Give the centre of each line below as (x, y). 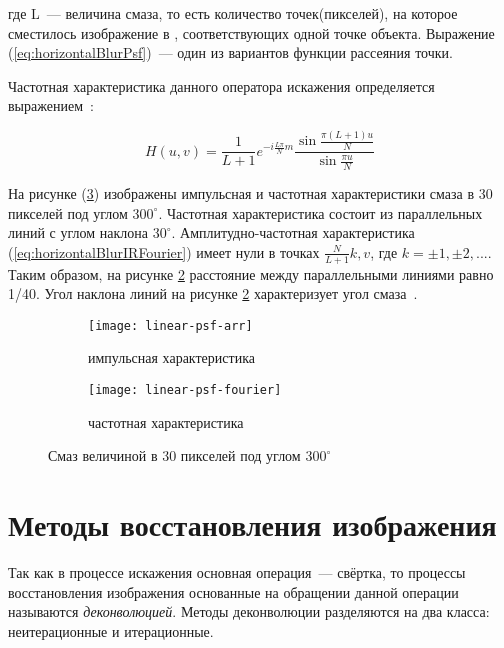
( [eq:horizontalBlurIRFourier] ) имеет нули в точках (164, 251)
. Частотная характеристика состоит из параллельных (320, 212)
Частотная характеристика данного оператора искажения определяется (221, 85)
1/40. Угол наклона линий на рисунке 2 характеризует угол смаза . (213, 293)
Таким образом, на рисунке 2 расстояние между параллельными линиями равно (251, 273)
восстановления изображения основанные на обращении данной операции (233, 591)
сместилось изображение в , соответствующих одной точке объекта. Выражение (251, 32)
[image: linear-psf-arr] (170, 325)
